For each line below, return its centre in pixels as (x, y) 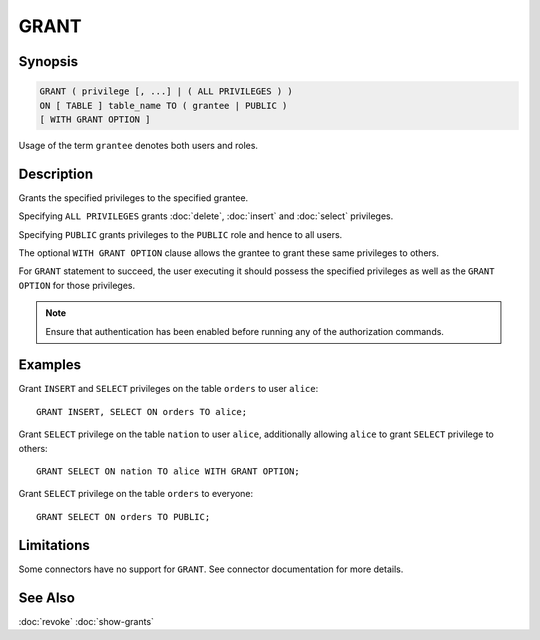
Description (56, 173)
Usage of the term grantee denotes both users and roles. (138, 145)
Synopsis (48, 61)
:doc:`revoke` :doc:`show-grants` (86, 621)
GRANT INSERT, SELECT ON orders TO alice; (142, 411)
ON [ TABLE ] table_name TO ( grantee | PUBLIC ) (163, 105)
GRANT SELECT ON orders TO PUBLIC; (123, 516)
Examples (50, 365)
